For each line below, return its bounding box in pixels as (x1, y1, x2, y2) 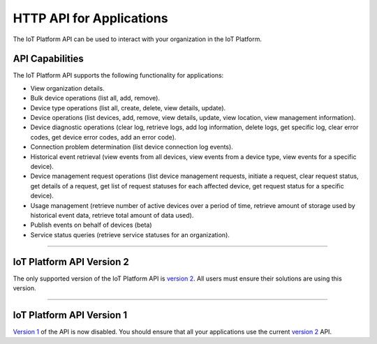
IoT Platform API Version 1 (13, 309, 128, 321)
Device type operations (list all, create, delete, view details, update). (30, 103, 226, 112)
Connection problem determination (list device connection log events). (30, 143, 233, 151)
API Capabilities (13, 53, 84, 65)
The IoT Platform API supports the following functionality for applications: (13, 71, 224, 80)
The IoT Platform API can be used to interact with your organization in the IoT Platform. (13, 35, 262, 43)
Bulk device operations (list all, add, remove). (30, 94, 161, 103)
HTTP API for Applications (13, 10, 168, 26)
